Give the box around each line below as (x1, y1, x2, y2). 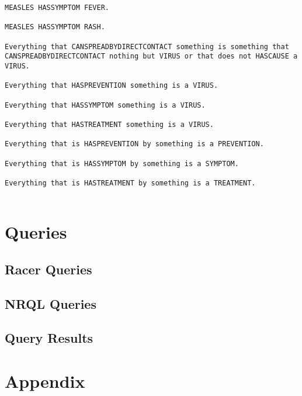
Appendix (5, 369, 85, 393)
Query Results (5, 329, 93, 347)
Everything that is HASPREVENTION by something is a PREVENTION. (5, 140, 264, 149)
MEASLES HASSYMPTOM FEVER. (5, 4, 109, 12)
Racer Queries (5, 260, 92, 278)
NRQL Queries (5, 294, 96, 312)
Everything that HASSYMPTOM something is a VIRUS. (5, 101, 206, 109)
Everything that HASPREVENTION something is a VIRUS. (5, 81, 218, 90)
